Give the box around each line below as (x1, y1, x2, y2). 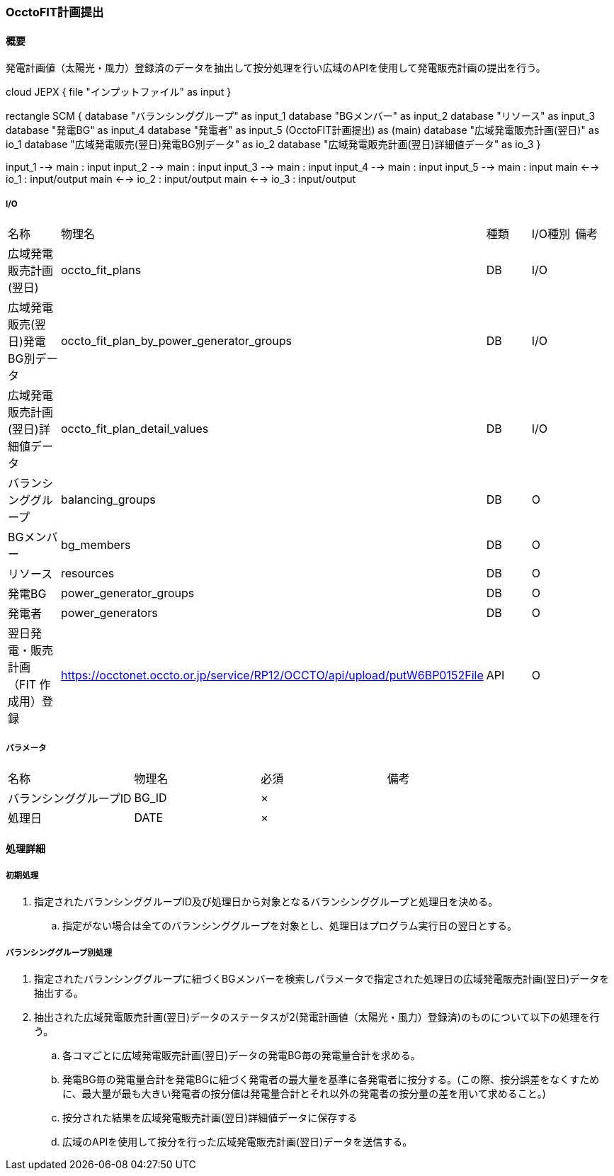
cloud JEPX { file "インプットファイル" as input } (6, 86, 232, 98)
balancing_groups (60, 492, 156, 507)
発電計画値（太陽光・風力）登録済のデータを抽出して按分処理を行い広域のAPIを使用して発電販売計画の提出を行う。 (6, 62, 546, 74)
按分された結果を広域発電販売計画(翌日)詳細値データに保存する (62, 1111, 358, 1124)
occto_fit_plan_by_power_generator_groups (60, 334, 292, 348)
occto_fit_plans (60, 263, 142, 277)
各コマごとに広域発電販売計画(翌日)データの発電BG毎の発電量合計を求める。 (62, 1048, 421, 1061)
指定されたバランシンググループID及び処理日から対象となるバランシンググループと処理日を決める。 (34, 895, 499, 908)
